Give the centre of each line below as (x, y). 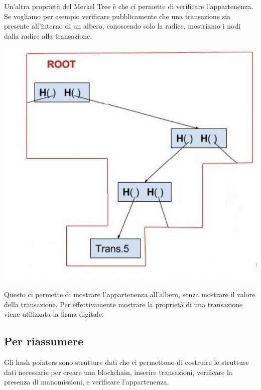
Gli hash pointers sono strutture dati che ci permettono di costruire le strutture (126, 362)
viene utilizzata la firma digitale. (54, 314)
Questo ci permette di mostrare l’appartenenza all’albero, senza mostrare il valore (130, 294)
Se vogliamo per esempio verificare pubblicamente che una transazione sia (117, 16)
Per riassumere (44, 341)
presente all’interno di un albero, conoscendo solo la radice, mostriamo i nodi (122, 26)
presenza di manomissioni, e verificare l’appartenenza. (87, 382)
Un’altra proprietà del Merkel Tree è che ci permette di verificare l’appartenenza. (129, 6)
